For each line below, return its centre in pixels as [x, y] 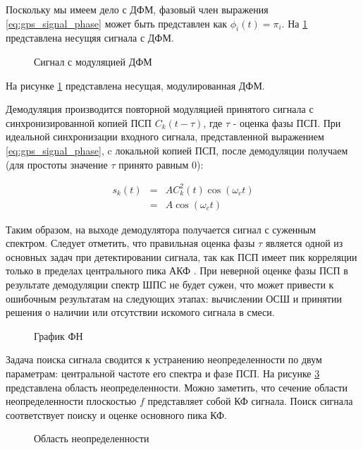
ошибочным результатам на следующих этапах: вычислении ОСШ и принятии [174, 298]
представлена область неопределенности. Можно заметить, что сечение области [177, 387]
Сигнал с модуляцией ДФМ [93, 61]
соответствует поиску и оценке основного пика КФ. [116, 414]
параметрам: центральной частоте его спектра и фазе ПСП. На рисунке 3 [163, 373]
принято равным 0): [161, 164]
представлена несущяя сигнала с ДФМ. [90, 38]
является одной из [304, 243]
